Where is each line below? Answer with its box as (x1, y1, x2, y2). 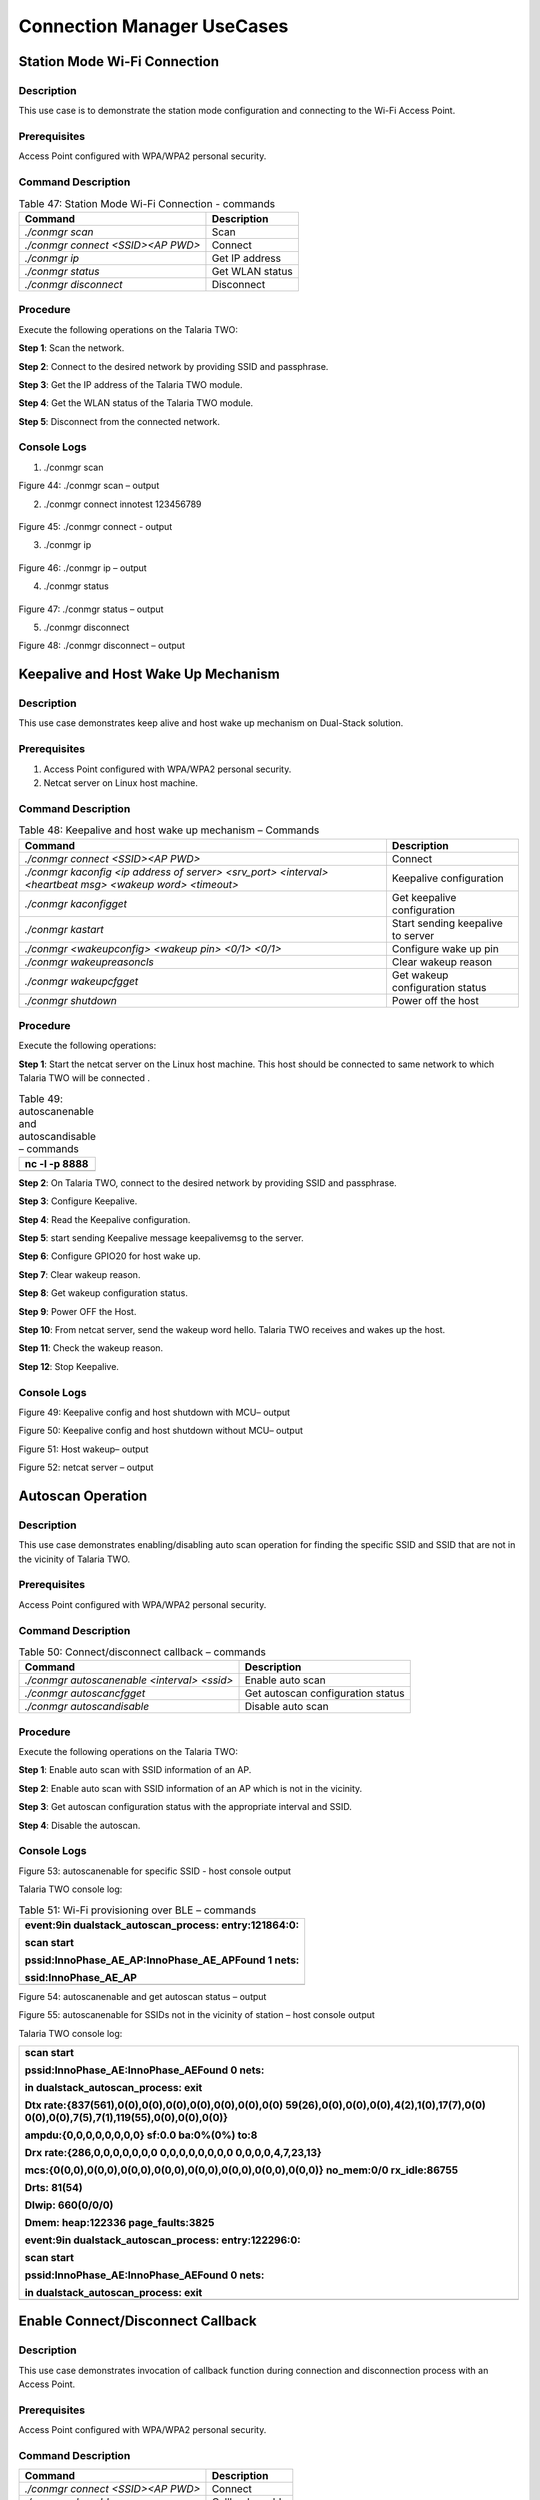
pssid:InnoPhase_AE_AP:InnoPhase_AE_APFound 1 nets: (24, 1953, 300, 1967)
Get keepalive (391, 890, 457, 904)
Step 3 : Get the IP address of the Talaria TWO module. (18, 378, 244, 390)
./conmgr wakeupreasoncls (24, 955, 154, 969)
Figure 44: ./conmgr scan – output (18, 480, 160, 492)
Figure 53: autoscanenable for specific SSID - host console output (18, 1865, 292, 1877)
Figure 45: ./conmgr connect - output (18, 520, 173, 532)
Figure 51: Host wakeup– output (18, 1443, 149, 1455)
